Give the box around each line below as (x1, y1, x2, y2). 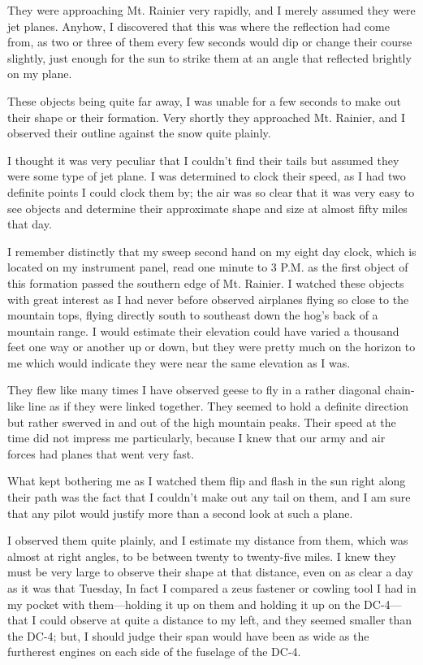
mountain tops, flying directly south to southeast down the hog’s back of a (7, 306, 378, 324)
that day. (7, 215, 52, 233)
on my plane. (7, 65, 72, 82)
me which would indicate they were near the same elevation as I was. (7, 354, 351, 371)
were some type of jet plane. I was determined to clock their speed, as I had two (7, 167, 406, 185)
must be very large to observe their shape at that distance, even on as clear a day (7, 563, 413, 580)
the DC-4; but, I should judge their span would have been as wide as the (7, 627, 369, 644)
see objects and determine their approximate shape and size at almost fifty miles (7, 199, 408, 216)
